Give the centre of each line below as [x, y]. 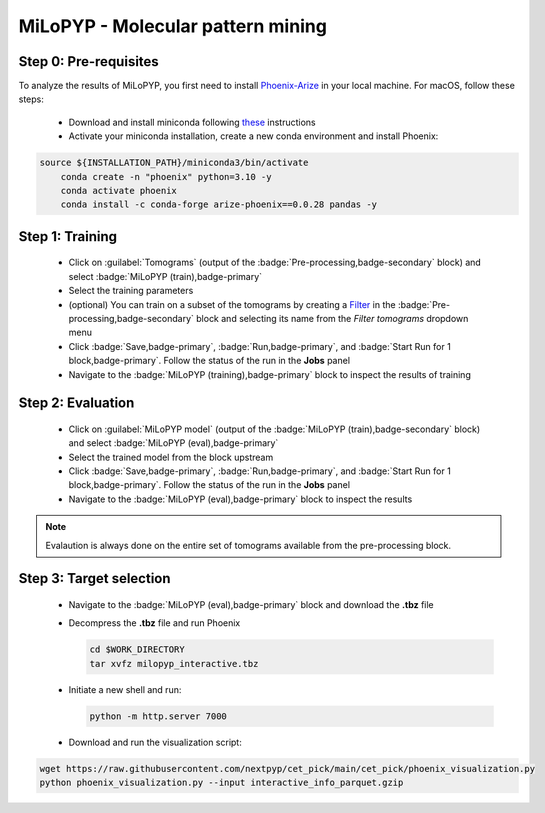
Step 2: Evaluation [76, 403]
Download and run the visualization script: [155, 742]
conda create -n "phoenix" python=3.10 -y [166, 176]
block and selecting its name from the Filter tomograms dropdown [332, 318]
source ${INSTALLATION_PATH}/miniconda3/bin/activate [174, 163]
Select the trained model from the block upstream [171, 457]
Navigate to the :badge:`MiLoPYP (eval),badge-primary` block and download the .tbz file [251, 605]
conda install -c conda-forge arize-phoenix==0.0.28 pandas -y [219, 204]
